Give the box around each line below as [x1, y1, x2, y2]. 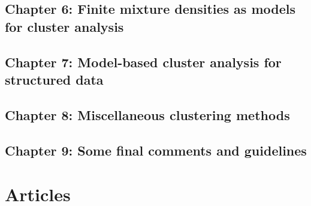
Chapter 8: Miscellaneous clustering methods [5, 105, 290, 124]
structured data [5, 70, 104, 88]
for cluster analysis [5, 17, 124, 35]
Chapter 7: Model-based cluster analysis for [5, 52, 282, 71]
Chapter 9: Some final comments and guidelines [5, 141, 307, 159]
